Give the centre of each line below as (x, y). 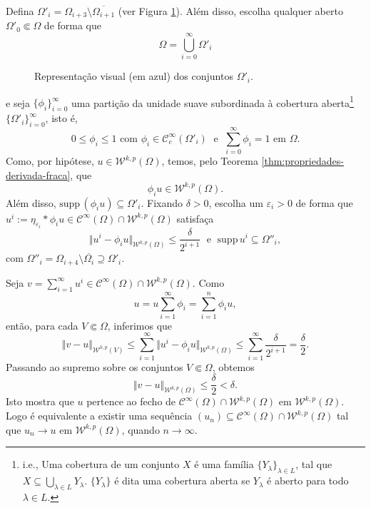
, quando (141, 429)
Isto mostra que (40, 401)
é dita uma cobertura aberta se (182, 481)
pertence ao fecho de (131, 401)
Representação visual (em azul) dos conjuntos (134, 76)
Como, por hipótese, (50, 161)
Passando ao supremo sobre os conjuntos (95, 366)
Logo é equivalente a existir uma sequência (99, 416)
